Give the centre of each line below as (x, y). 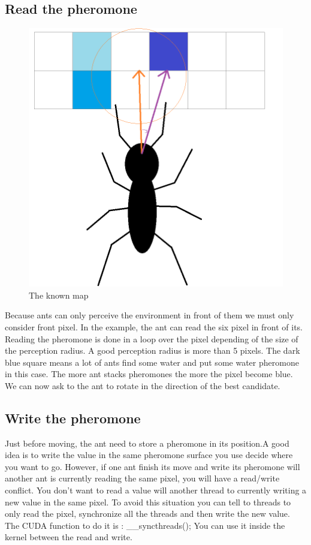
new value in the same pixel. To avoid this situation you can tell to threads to (148, 502)
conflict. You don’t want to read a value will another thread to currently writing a (156, 490)
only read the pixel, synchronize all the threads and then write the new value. (147, 514)
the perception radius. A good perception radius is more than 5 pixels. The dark (153, 350)
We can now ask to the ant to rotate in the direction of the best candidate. (143, 385)
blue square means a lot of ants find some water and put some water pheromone (152, 362)
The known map (59, 295)
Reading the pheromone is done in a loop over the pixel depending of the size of (152, 338)
